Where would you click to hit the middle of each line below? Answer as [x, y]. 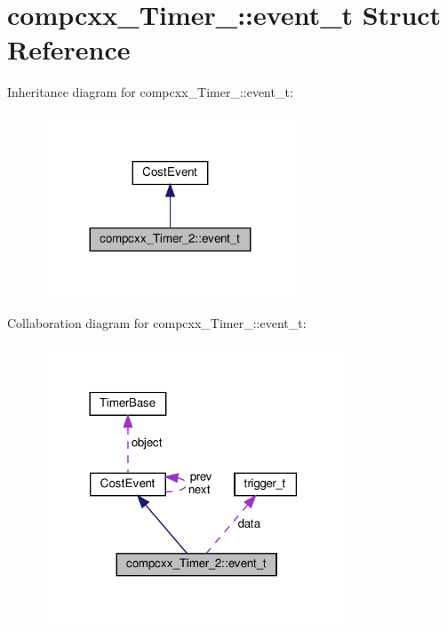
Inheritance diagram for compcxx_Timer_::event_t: [150, 92]
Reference [69, 49]
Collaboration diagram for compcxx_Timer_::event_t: [157, 323]
